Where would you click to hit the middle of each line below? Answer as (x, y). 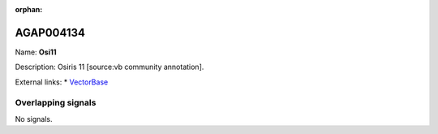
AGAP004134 (50, 32)
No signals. (34, 119)
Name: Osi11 (36, 52)
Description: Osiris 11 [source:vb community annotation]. (109, 67)
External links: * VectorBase (62, 82)
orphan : (29, 9)
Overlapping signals (56, 103)
